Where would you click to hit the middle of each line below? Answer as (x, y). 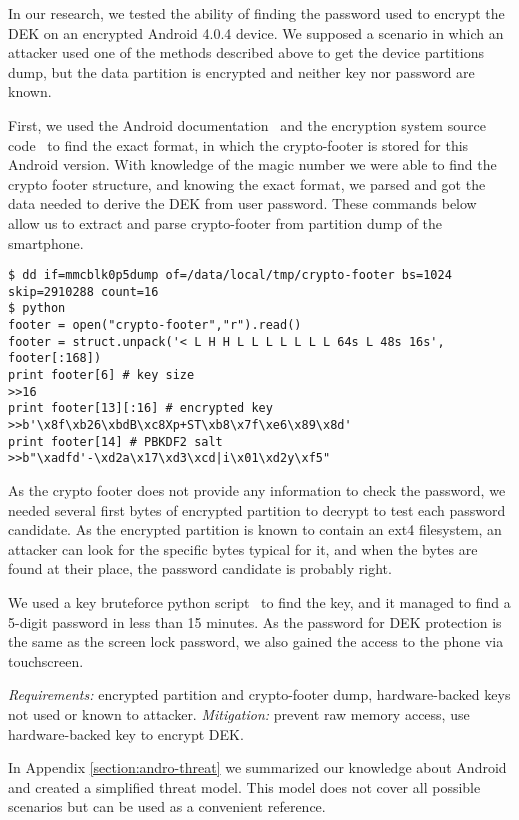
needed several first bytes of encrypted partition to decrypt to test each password (257, 509)
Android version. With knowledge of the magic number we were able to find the (252, 164)
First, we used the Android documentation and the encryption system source (247, 124)
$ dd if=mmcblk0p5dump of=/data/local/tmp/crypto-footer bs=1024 (230, 275)
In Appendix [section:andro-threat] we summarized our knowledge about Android (257, 767)
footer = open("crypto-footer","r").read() (155, 325)
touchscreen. (46, 660)
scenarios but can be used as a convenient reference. (167, 806)
